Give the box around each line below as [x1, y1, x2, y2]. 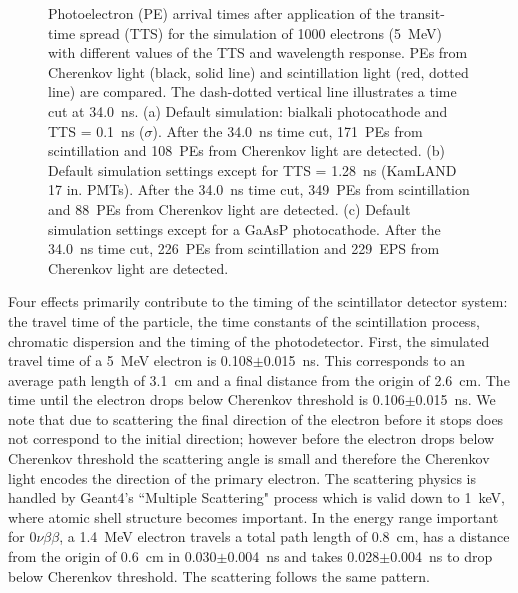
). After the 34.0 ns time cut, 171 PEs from [152, 120, 423, 141]
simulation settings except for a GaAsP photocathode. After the [48, 218, 441, 239]
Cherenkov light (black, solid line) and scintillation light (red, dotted [48, 61, 469, 82]
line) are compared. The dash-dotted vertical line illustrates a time [48, 81, 457, 102]
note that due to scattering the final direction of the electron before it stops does [8, 408, 504, 429]
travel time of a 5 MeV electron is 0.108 [8, 350, 253, 371]
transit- [399, 3, 445, 23]
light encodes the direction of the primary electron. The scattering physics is [8, 467, 477, 488]
